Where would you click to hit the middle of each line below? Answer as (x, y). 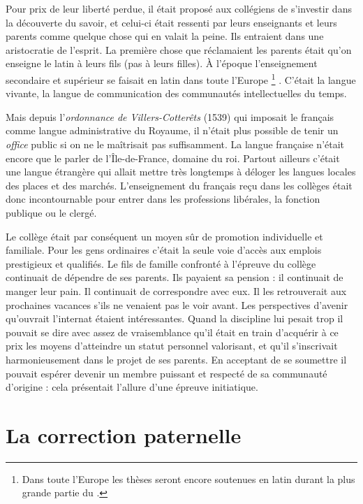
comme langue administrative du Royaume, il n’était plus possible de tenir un (172, 130)
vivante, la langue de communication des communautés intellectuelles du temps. (176, 93)
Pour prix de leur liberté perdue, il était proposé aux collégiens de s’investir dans (179, 8)
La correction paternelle (124, 434)
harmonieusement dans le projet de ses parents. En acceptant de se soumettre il (176, 359)
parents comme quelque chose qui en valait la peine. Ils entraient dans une (165, 36)
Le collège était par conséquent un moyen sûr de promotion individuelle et (164, 236)
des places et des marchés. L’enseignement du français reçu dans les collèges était (179, 185)
